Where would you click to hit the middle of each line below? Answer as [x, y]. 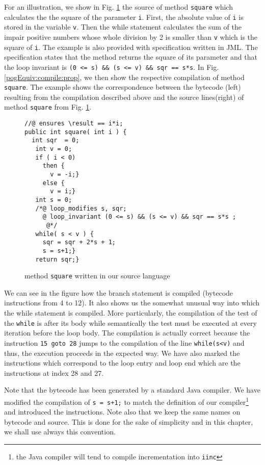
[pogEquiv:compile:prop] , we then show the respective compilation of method [124, 77]
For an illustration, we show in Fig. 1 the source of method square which [118, 7]
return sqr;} [57, 259]
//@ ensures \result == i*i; [74, 124]
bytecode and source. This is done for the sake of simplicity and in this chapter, [129, 421]
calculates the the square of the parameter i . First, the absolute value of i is [124, 17]
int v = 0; [54, 149]
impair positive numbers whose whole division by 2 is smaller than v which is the [131, 36]
